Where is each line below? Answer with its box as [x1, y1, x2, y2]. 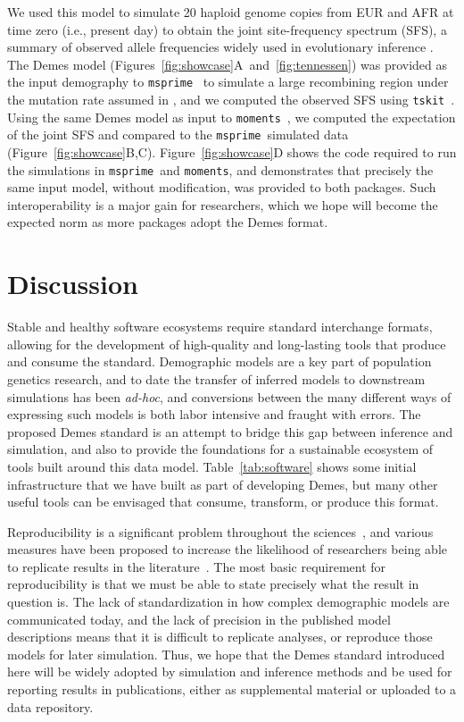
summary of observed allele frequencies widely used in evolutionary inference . [7, 38, 434, 56]
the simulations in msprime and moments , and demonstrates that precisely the [7, 160, 434, 179]
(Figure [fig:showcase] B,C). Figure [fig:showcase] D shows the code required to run [7, 143, 457, 161]
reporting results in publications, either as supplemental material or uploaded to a [7, 680, 457, 699]
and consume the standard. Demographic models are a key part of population [7, 352, 432, 371]
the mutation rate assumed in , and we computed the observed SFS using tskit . [7, 90, 455, 109]
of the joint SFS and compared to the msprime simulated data [7, 125, 349, 144]
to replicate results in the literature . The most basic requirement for [7, 557, 386, 575]
